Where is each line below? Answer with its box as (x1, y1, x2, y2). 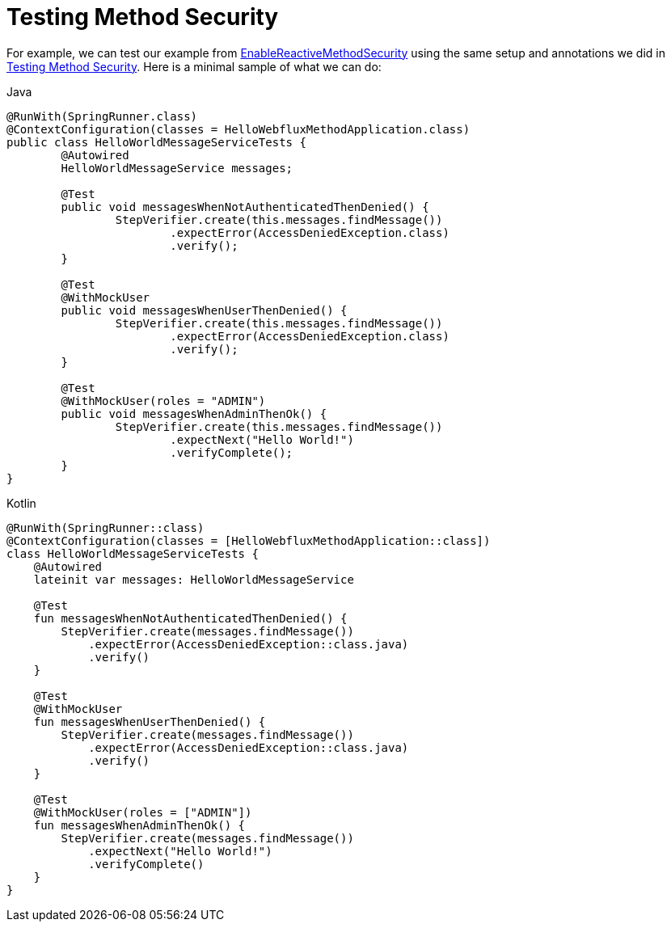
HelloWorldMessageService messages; (61, 161, 293, 175)
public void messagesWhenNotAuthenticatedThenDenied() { (61, 200, 429, 213)
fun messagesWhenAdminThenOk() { (33, 818, 246, 832)
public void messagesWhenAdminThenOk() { (61, 407, 327, 420)
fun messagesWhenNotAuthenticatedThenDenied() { (33, 611, 348, 625)
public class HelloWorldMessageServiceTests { (6, 135, 306, 149)
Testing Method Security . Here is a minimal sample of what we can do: (6, 59, 382, 74)
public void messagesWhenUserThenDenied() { (61, 303, 348, 317)
